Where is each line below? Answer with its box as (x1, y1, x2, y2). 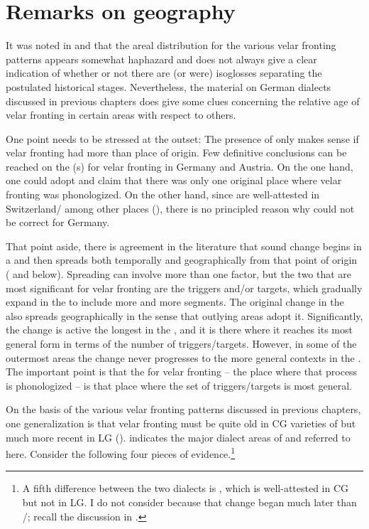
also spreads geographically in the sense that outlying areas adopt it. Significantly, (6, 308, 363, 323)
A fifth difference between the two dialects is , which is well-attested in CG (22, 481, 349, 496)
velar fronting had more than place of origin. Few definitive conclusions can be (6, 145, 347, 160)
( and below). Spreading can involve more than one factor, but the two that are (6, 267, 352, 282)
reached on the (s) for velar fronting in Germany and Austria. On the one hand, (6, 159, 353, 173)
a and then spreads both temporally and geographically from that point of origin (6, 252, 358, 267)
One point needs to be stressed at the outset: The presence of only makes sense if (6, 131, 359, 146)
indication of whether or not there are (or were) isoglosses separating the (6, 65, 322, 80)
